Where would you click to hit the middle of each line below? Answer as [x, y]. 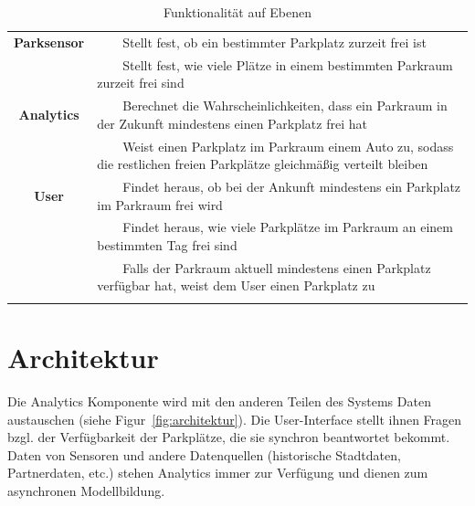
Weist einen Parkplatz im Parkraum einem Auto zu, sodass [288, 146]
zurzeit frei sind [141, 83]
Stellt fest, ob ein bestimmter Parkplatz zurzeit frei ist [274, 42]
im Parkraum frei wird [160, 204]
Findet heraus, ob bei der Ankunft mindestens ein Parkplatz [292, 186]
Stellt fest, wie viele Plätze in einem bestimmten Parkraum [288, 64]
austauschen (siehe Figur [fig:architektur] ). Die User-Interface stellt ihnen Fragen [235, 419]
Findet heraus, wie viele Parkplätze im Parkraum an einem [288, 227]
